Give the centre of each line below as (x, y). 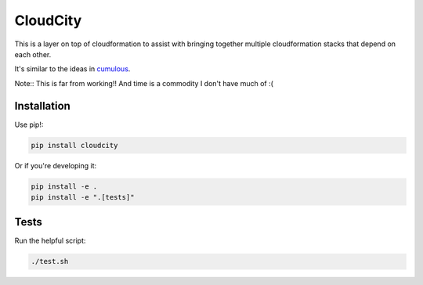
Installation (42, 106)
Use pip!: (29, 124)
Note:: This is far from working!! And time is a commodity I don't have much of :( (144, 83)
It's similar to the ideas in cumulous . (72, 69)
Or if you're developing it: (56, 165)
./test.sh (50, 262)
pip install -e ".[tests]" (83, 197)
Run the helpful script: (50, 241)
